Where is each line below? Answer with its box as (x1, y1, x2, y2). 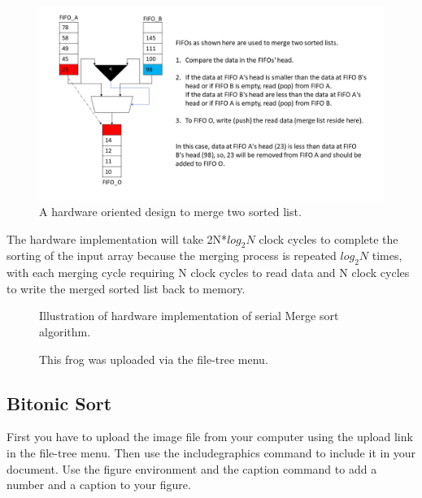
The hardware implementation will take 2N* (7, 230, 228, 247)
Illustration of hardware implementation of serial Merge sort (39, 307, 339, 324)
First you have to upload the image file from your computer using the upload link (7, 428, 413, 445)
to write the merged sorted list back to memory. (7, 279, 246, 297)
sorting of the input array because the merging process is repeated (7, 247, 337, 264)
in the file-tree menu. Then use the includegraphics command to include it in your (7, 444, 416, 461)
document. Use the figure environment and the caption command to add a (7, 460, 377, 477)
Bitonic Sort (7, 390, 112, 415)
